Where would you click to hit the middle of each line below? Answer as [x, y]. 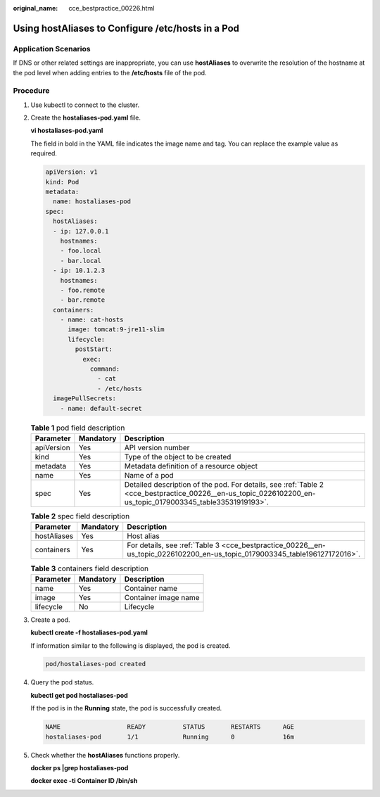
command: [105, 369]
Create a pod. [50, 620]
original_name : [36, 8]
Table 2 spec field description [80, 516]
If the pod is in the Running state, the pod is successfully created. [126, 708]
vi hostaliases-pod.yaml [67, 131]
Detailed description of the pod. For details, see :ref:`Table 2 [224, 484]
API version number [157, 447]
